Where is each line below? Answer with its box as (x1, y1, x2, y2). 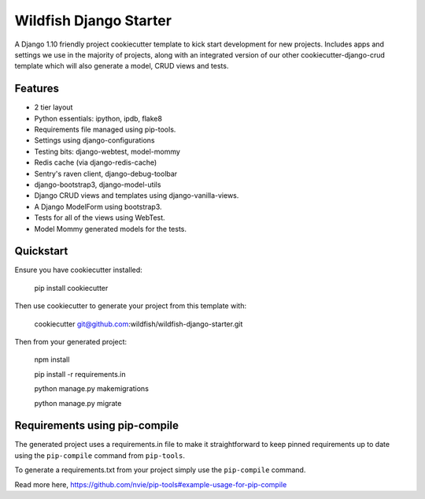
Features (14, 82, 59, 95)
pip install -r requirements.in (34, 369, 126, 378)
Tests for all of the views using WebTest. (34, 213, 165, 222)
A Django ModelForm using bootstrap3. (34, 202, 162, 211)
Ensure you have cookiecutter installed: (14, 265, 143, 275)
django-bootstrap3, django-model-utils (34, 180, 161, 189)
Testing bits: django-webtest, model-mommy (34, 147, 181, 156)
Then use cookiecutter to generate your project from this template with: (14, 301, 247, 311)
